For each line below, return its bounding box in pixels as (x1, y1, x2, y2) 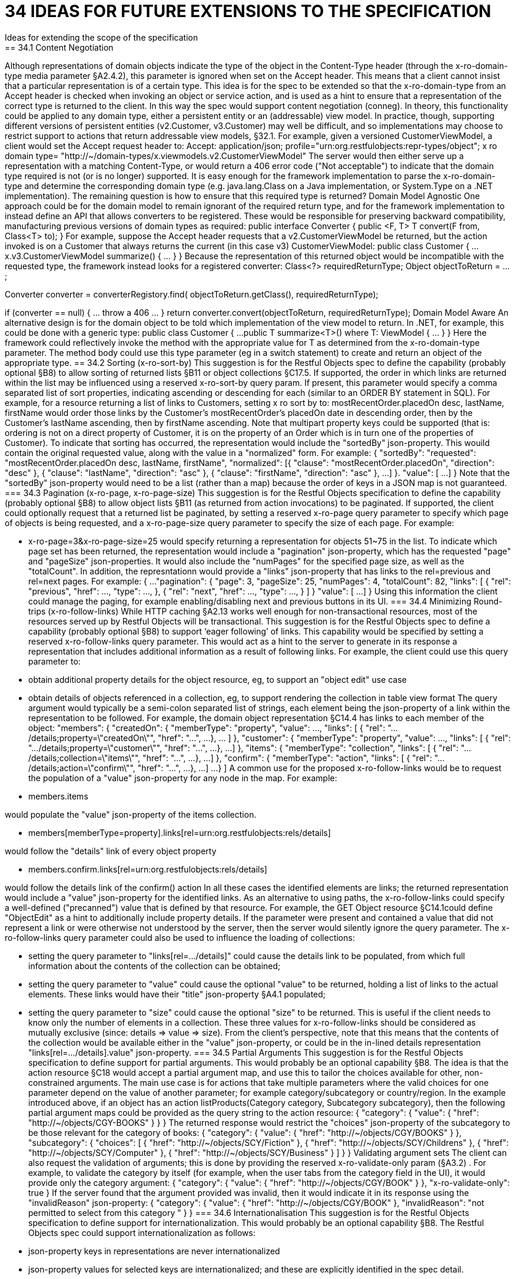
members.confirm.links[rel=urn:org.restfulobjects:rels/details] (28, 864, 267, 874)
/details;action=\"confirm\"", (28, 762, 135, 773)
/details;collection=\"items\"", (28, 752, 141, 763)
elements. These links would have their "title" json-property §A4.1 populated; (28, 989, 326, 999)
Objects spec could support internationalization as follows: (28, 1227, 255, 1238)
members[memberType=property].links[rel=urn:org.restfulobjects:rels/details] (28, 827, 331, 838)
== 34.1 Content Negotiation (5, 42, 114, 52)
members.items (28, 791, 88, 801)
